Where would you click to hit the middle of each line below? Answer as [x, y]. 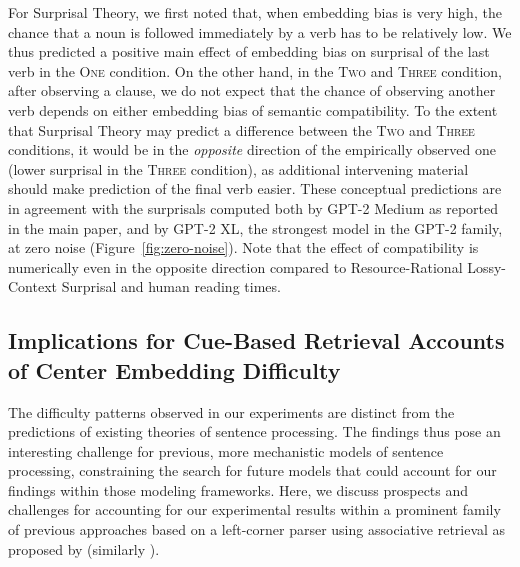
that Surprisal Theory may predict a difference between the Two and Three [241, 129]
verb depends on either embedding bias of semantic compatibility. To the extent [253, 109]
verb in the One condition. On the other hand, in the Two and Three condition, [255, 70]
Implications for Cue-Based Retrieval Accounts [256, 340]
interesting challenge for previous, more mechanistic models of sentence [226, 450]
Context [32, 286]
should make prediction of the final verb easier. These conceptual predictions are [255, 188]
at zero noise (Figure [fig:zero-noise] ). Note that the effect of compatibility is [243, 247]
